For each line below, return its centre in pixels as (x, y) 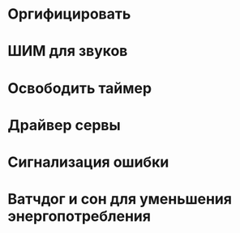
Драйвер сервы (64, 125)
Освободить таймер (79, 88)
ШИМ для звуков (68, 51)
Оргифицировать (69, 14)
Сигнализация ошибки (88, 162)
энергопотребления (79, 216)
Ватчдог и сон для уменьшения (120, 199)
